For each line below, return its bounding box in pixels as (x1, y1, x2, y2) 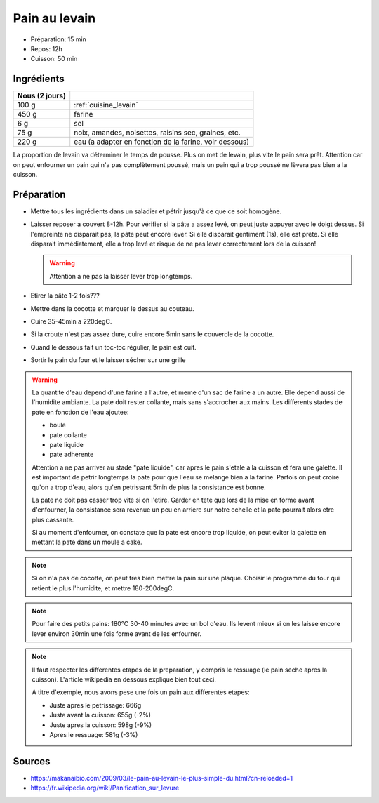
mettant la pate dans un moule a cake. (32, 538, 142, 547)
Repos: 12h (30, 44, 62, 53)
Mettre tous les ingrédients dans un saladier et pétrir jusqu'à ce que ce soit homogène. (30, 207, 282, 215)
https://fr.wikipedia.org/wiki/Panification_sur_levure (30, 783, 180, 792)
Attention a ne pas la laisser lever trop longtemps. (49, 272, 193, 280)
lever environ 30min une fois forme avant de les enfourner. (32, 629, 202, 638)
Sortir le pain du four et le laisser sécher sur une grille (30, 356, 186, 364)
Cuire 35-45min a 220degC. (30, 317, 112, 326)
